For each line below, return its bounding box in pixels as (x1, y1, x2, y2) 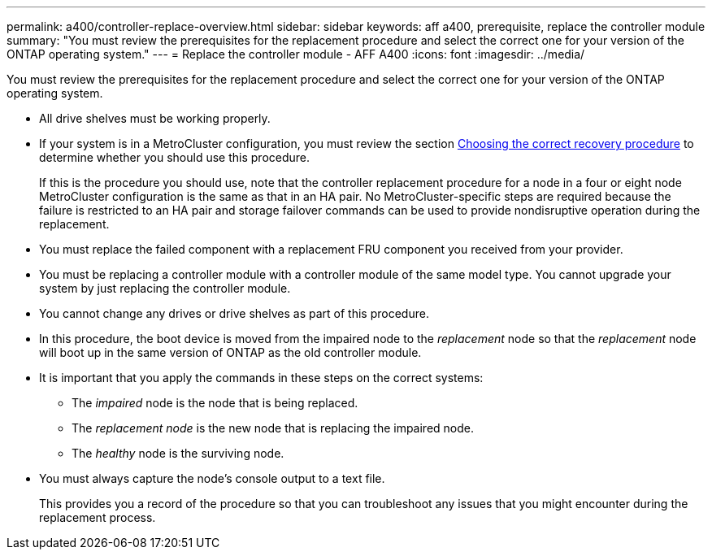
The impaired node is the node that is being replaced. (72, 396, 358, 410)
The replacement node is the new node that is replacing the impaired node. (72, 421, 475, 435)
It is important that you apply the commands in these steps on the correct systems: (39, 371, 484, 384)
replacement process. (39, 510, 156, 524)
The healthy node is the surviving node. (72, 446, 284, 460)
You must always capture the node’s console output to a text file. (39, 471, 385, 485)
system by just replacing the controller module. (39, 281, 291, 295)
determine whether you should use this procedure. (39, 150, 310, 164)
